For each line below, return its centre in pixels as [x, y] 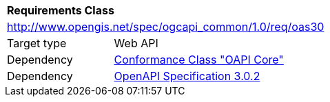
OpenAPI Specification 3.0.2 [187, 76]
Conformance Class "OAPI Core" [199, 60]
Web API [136, 43]
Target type [37, 43]
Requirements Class [61, 10]
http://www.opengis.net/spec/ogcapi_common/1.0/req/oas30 [166, 27]
